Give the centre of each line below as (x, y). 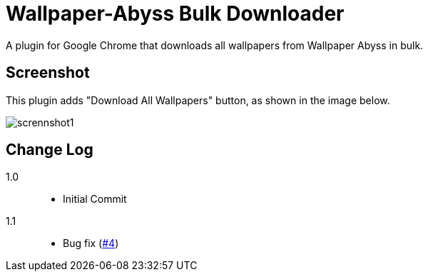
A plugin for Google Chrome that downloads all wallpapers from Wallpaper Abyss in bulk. (215, 45)
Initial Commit (95, 199)
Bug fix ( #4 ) (91, 243)
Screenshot (48, 73)
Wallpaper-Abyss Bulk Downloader (175, 14)
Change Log (50, 150)
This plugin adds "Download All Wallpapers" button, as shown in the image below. (198, 100)
